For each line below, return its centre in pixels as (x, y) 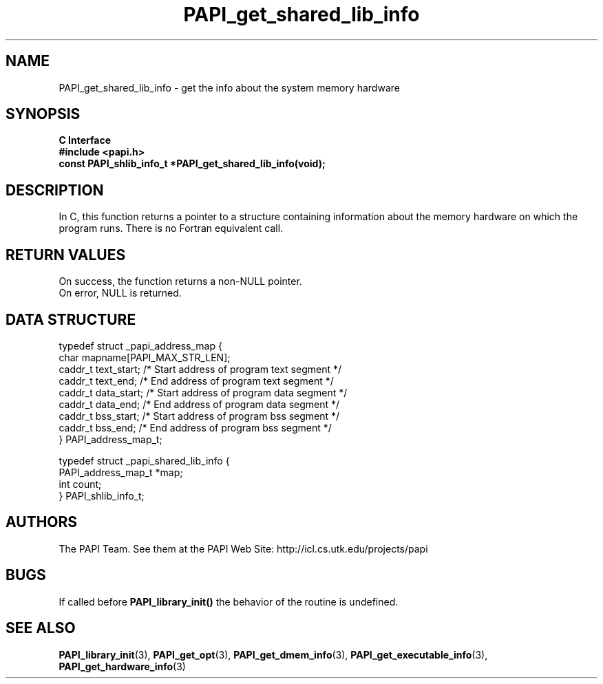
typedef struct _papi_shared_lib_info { (144, 460)
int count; (80, 484)
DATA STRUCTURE (71, 319)
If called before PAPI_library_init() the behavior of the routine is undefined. (229, 601)
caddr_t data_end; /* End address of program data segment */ (199, 404)
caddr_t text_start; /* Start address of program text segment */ (200, 369)
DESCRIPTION (55, 190)
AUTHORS (42, 522)
